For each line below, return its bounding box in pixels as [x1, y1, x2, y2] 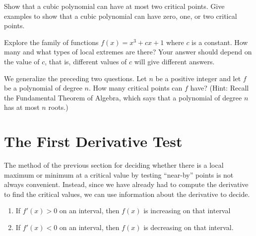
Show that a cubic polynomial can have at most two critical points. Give [4, 1, 225, 11]
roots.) [48, 102, 68, 112]
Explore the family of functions [4, 37, 99, 47]
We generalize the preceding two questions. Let [4, 73, 147, 83]
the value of [4, 56, 40, 66]
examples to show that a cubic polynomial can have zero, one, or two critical [4, 10, 237, 21]
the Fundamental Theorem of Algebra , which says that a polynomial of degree [4, 92, 242, 102]
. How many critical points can [89, 83, 183, 93]
